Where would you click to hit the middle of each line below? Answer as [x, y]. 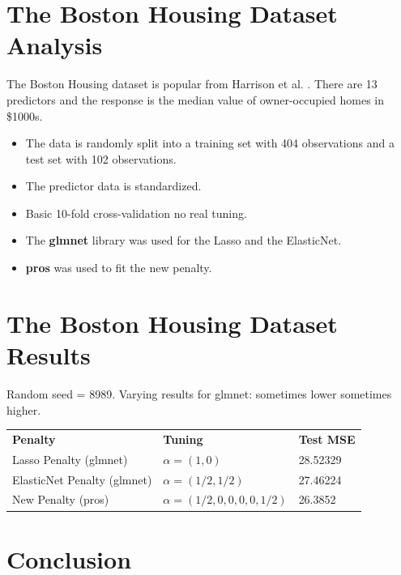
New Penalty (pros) [61, 499]
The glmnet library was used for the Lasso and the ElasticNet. [183, 240]
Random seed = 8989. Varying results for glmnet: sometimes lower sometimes [199, 393]
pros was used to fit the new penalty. [119, 268]
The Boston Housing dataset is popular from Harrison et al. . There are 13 [192, 84]
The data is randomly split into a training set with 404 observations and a [210, 143]
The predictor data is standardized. [113, 186]
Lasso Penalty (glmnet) [70, 459]
